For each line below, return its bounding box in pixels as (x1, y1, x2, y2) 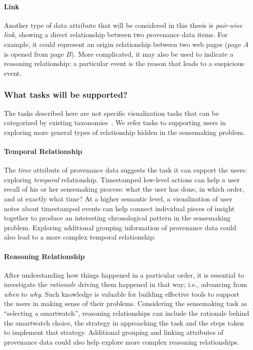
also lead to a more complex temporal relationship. (4, 232, 156, 242)
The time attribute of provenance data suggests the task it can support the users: (4, 165, 247, 175)
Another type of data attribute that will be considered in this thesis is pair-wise (4, 20, 243, 30)
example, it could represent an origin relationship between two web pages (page (4, 39, 241, 49)
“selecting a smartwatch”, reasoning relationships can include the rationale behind (4, 308, 249, 318)
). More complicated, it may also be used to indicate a (71, 48, 234, 59)
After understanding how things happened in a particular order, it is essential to (4, 269, 244, 280)
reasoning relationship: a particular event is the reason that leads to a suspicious (4, 58, 244, 68)
